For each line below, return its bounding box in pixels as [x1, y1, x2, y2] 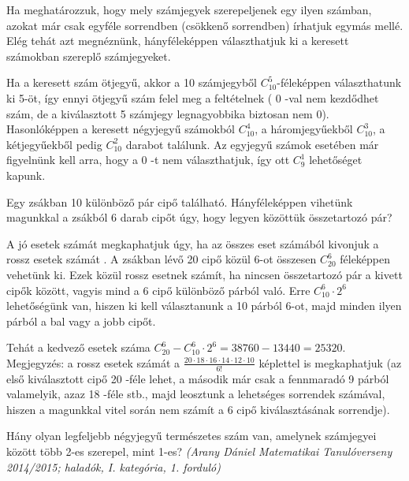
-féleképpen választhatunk [277, 74, 402, 91]
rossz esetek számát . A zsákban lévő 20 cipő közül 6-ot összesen [6, 251, 317, 267]
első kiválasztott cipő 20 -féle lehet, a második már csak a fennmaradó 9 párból [6, 370, 389, 386]
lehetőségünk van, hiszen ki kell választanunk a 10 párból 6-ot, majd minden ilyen [6, 297, 402, 314]
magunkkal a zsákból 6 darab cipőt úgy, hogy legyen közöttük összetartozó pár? [6, 209, 392, 226]
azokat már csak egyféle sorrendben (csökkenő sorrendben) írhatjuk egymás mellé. [6, 17, 403, 33]
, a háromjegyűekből [255, 121, 353, 137]
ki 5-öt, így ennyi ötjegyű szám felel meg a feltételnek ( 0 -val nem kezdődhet [6, 89, 379, 106]
